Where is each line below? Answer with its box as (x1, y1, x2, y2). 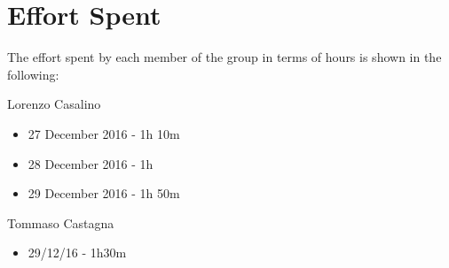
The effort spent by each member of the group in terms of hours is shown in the (7, 48, 442, 66)
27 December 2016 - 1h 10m (28, 124, 180, 142)
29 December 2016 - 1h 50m (28, 184, 180, 203)
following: (7, 65, 59, 83)
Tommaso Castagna (7, 213, 114, 232)
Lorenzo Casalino (7, 95, 101, 113)
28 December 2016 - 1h (28, 154, 154, 172)
